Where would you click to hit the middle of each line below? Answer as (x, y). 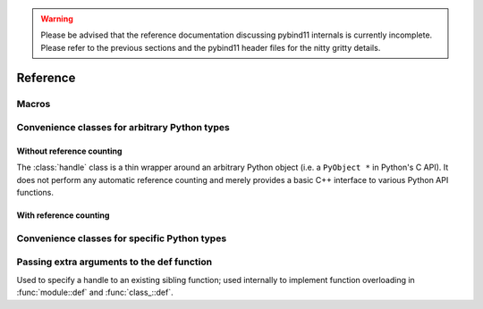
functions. (35, 193)
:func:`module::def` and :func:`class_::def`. (95, 292)
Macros (34, 104)
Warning (57, 19)
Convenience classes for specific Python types (122, 238)
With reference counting (63, 215)
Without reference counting (69, 151)
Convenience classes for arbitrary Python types (123, 128)
